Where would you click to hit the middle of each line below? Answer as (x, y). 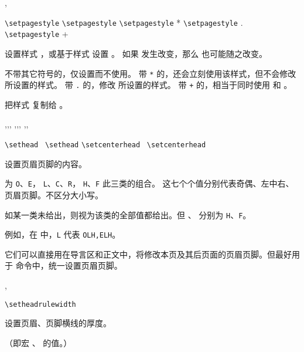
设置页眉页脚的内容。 (46, 163)
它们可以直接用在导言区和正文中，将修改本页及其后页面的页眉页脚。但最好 (148, 254)
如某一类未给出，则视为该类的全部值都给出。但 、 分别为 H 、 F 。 (128, 214)
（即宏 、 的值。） (38, 342)
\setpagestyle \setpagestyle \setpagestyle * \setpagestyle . (124, 22)
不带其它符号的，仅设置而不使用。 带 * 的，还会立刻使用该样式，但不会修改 (151, 73)
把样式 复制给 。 (36, 104)
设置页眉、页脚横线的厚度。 (58, 323)
